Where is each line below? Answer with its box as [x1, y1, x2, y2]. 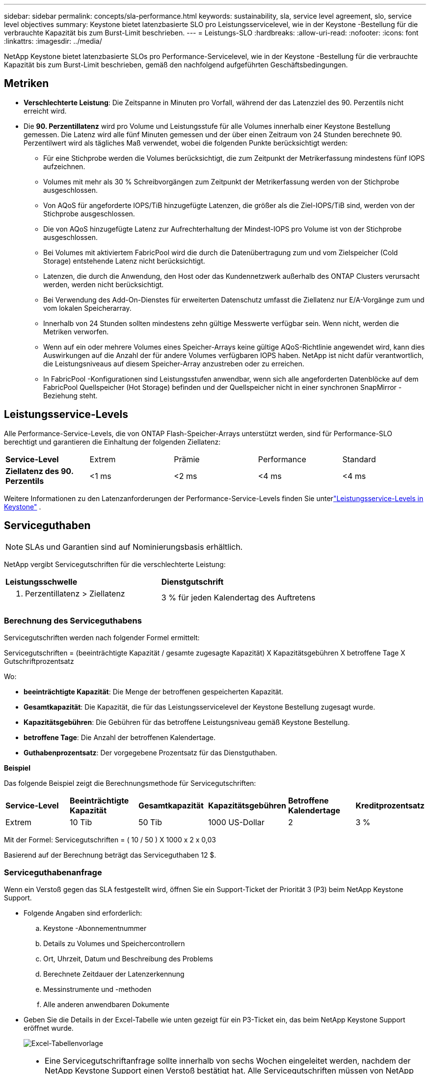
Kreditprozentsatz [355, 801, 425, 811]
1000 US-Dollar [208, 817, 265, 828]
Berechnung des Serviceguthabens [4, 615, 142, 626]
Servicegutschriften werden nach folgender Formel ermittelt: [4, 633, 200, 642]
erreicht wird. [24, 106, 67, 115]
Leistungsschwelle [5, 576, 78, 587]
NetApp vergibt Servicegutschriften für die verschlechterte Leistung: [4, 560, 226, 568]
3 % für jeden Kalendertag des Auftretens [161, 592, 316, 602]
